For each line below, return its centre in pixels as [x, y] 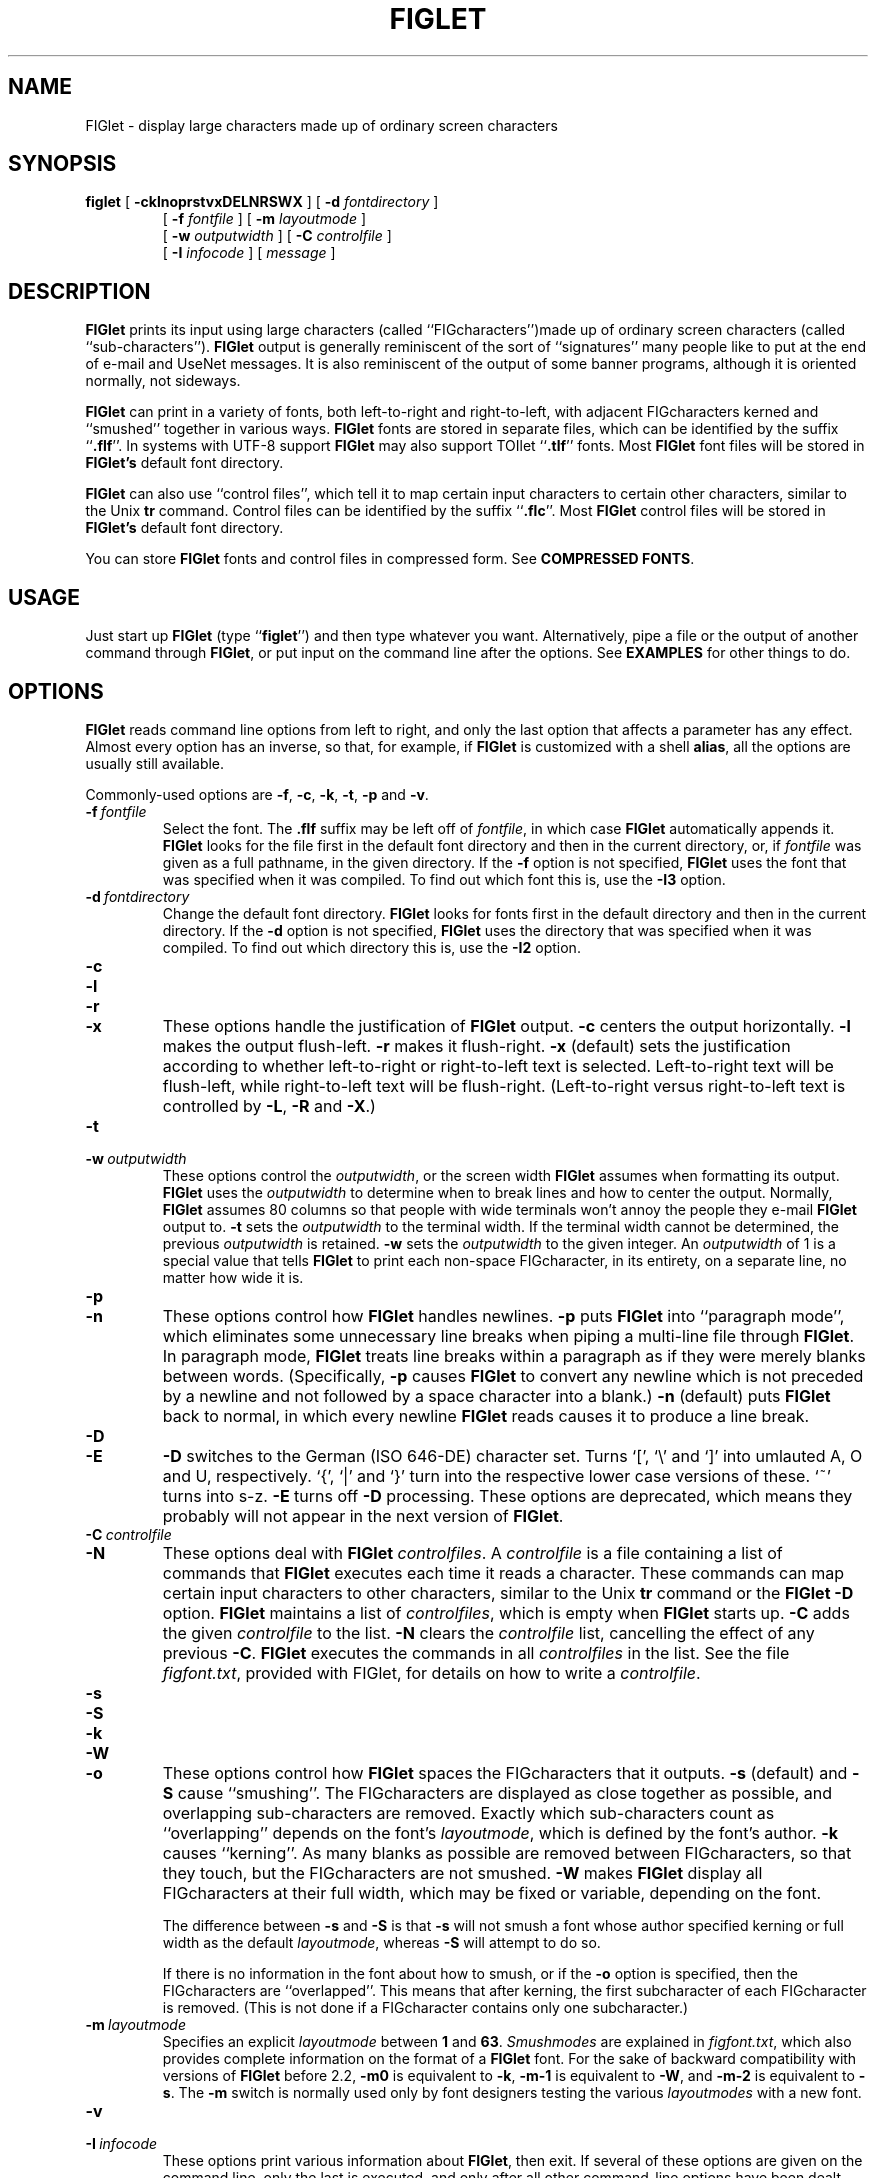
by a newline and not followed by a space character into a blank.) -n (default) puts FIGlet [496, 1395]
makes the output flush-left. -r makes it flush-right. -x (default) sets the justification [476, 1045]
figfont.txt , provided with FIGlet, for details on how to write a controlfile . [431, 1672]
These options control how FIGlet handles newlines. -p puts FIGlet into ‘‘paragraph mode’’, [503, 1315]
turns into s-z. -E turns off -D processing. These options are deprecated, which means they [507, 1495]
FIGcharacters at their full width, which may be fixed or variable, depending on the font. [492, 1892]
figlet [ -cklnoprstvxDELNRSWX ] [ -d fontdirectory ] [262, 202]
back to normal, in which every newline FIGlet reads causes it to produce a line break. [486, 1415]
